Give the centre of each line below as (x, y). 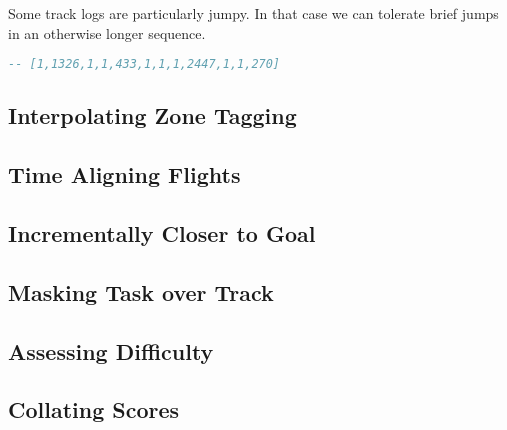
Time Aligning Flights (124, 174)
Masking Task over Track (141, 291)
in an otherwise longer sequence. (107, 32)
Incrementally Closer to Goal (162, 233)
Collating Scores (94, 409)
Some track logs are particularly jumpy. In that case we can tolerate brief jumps (253, 13)
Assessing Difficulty (111, 350)
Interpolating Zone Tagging (152, 115)
